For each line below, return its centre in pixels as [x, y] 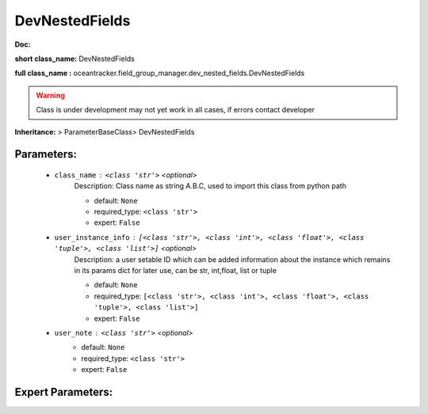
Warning [50, 95]
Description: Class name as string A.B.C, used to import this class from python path [210, 186]
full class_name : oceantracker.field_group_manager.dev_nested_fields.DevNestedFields [160, 73]
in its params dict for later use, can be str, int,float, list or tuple [176, 271]
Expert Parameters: [64, 392]
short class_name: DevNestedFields [75, 59]
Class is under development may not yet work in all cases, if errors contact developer [176, 110]
